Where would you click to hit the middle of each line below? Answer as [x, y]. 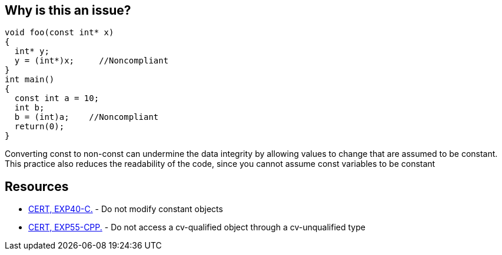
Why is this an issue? [68, 10]
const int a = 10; [57, 98]
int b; [29, 108]
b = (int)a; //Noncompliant [87, 117]
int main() [30, 80]
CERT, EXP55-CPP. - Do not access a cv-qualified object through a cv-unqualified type [197, 227]
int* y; [32, 51]
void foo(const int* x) [59, 33]
